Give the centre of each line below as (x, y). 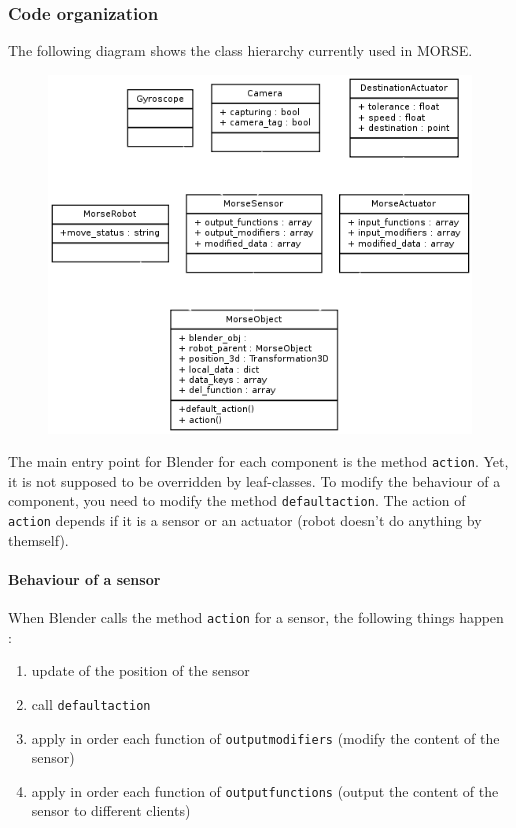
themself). (38, 539)
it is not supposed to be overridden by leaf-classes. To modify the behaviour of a (254, 480)
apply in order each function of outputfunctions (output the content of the (265, 790)
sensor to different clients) (111, 810)
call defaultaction (91, 703)
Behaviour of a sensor (84, 578)
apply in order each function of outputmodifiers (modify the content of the (265, 737)
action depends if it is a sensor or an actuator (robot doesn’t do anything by (245, 520)
